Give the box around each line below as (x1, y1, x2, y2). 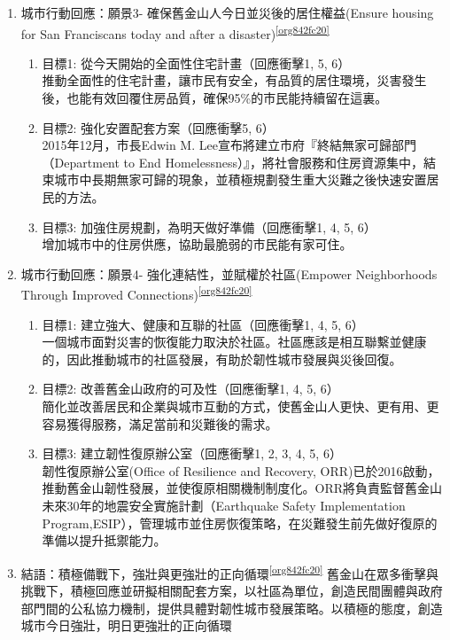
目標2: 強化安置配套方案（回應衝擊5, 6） (42, 118, 275, 137)
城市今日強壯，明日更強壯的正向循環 (20, 616, 232, 635)
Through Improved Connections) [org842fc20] (20, 283, 252, 304)
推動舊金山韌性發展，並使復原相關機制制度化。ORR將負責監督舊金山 (42, 479, 443, 497)
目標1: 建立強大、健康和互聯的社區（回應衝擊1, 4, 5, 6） (42, 315, 364, 333)
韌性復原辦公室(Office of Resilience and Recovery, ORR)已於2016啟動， (42, 461, 440, 480)
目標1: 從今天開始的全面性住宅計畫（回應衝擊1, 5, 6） (42, 53, 351, 72)
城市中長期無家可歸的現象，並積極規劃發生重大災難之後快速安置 (54, 170, 427, 189)
